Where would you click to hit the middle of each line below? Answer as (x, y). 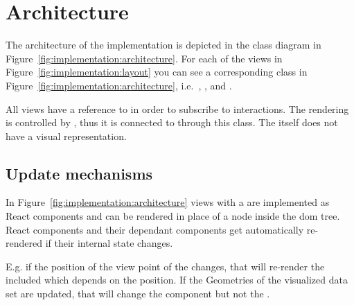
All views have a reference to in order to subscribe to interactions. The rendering (177, 108)
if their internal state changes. (109, 243)
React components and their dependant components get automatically (155, 229)
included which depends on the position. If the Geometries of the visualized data (177, 280)
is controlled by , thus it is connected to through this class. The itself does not (172, 122)
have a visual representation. (66, 136)
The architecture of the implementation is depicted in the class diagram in (163, 45)
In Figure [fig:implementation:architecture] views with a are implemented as (168, 202)
